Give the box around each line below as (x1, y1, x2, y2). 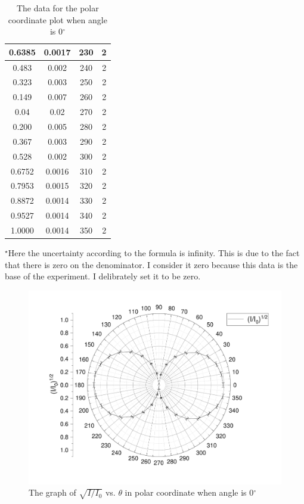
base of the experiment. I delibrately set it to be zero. (5, 270, 201, 282)
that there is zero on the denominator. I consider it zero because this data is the (5, 258, 298, 270)
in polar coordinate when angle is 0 (125, 486, 254, 499)
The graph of (29, 486, 76, 499)
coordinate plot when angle (8, 13, 107, 26)
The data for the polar (16, 2, 99, 14)
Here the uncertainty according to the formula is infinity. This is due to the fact (8, 247, 300, 259)
